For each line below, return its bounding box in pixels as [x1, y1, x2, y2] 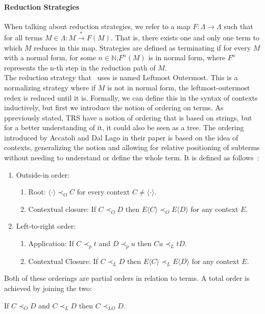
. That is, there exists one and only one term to [110, 32, 260, 42]
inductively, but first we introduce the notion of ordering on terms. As [4, 102, 224, 113]
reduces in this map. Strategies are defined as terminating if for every [34, 42, 251, 53]
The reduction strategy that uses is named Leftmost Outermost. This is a [4, 72, 238, 83]
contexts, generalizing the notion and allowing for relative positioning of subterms [4, 142, 260, 153]
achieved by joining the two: [4, 283, 92, 294]
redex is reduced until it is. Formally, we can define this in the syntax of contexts [4, 92, 258, 103]
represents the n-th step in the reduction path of [4, 62, 156, 73]
